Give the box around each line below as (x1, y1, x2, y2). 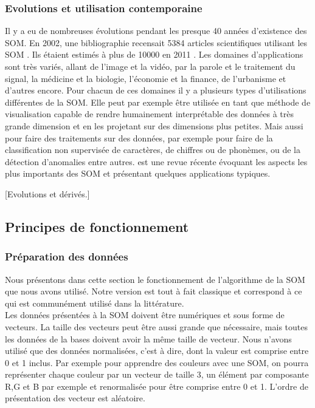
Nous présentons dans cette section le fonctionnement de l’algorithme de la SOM (5, 273, 305, 285)
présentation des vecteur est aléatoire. (5, 392, 145, 404)
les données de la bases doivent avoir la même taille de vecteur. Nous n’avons (5, 332, 292, 345)
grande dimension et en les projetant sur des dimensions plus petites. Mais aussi (5, 119, 303, 132)
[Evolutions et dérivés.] (5, 187, 90, 200)
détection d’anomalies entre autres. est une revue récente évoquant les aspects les (5, 155, 308, 168)
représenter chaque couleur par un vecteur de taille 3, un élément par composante (5, 368, 309, 381)
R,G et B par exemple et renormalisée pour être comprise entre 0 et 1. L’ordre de (5, 379, 308, 392)
